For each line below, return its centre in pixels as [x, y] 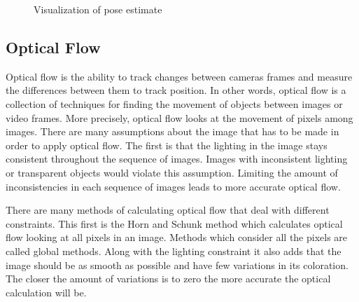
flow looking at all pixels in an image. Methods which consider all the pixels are [177, 237]
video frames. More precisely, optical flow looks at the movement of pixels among [179, 117]
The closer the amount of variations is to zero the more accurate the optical [168, 279]
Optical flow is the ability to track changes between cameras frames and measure [179, 76]
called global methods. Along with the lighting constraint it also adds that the [174, 250]
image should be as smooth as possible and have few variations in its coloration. [177, 265]
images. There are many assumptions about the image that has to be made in [173, 131]
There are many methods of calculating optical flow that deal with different [168, 210]
